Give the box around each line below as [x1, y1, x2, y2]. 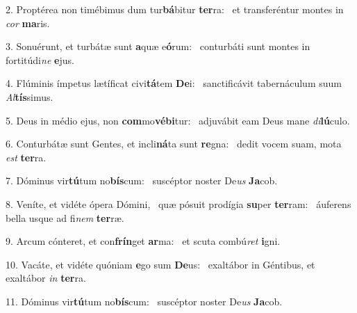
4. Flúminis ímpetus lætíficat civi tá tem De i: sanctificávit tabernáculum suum [6, 76, 342, 90]
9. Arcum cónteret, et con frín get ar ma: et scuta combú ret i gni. [6, 234, 281, 248]
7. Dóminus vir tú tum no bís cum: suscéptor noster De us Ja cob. [6, 173, 278, 188]
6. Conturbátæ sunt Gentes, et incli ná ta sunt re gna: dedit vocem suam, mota [6, 136, 342, 151]
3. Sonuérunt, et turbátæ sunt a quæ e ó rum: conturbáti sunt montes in [6, 39, 310, 54]
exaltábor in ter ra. [6, 271, 86, 285]
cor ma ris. [6, 15, 50, 30]
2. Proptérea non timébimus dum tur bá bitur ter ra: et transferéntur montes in [6, 2, 344, 16]
